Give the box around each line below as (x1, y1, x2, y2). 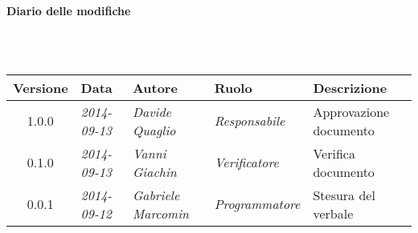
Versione (13, 78, 68, 97)
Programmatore (214, 195, 301, 214)
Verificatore (214, 153, 279, 172)
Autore (132, 78, 178, 97)
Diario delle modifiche (6, 2, 131, 18)
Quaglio (132, 120, 176, 139)
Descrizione (313, 78, 387, 97)
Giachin (132, 162, 177, 181)
